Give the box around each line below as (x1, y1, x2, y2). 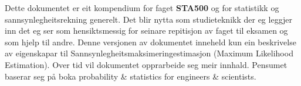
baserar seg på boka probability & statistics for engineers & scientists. (5, 70, 256, 82)
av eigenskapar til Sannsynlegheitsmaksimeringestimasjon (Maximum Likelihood (5, 47, 293, 59)
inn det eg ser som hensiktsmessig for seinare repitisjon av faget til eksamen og (5, 24, 288, 37)
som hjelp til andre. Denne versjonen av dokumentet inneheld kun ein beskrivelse (5, 35, 296, 48)
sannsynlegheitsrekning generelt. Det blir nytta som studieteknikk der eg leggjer (5, 13, 293, 25)
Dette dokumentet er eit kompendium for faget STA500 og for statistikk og (5, 2, 279, 13)
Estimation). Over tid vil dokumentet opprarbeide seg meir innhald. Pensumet (5, 58, 288, 70)
